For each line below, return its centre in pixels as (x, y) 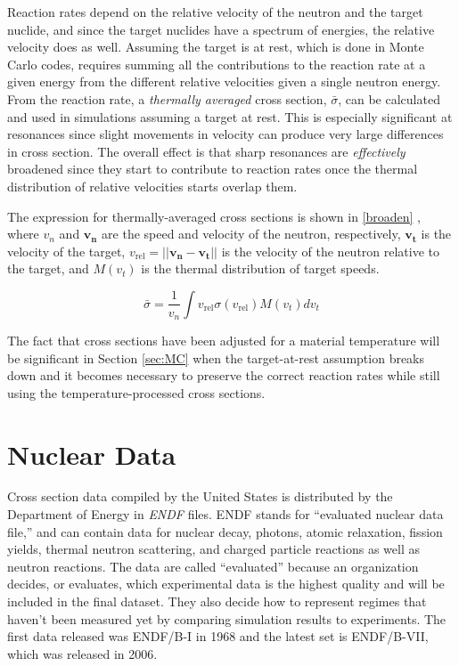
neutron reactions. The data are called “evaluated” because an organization (213, 566)
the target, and (48, 268)
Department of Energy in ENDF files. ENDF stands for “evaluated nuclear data (225, 514)
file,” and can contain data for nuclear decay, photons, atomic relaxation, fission (225, 531)
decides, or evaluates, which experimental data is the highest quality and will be (226, 584)
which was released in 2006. (82, 653)
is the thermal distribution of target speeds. (260, 268)
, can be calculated (389, 98)
